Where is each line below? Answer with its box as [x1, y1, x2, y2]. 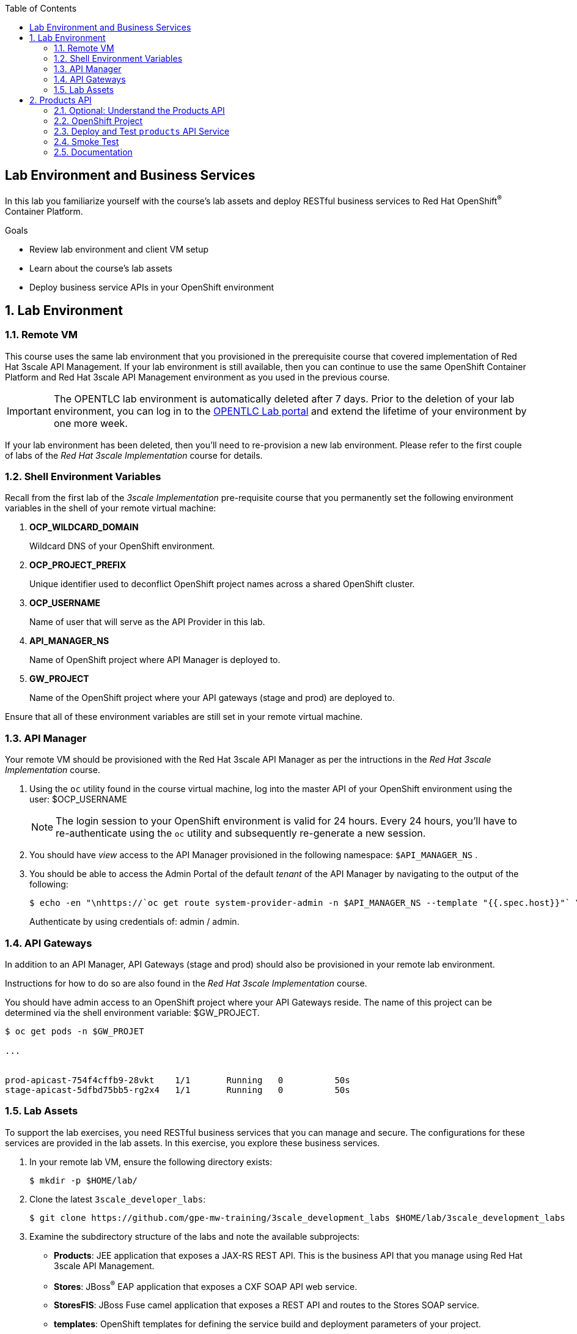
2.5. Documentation [54, 147, 133, 157]
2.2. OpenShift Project [54, 116, 143, 126]
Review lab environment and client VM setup [29, 243, 209, 254]
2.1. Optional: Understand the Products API [54, 105, 225, 116]
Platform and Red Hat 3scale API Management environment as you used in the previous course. [5, 371, 390, 382]
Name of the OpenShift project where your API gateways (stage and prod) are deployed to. [29, 692, 395, 703]
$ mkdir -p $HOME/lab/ [29, 1175, 138, 1185]
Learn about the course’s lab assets [29, 262, 172, 273]
